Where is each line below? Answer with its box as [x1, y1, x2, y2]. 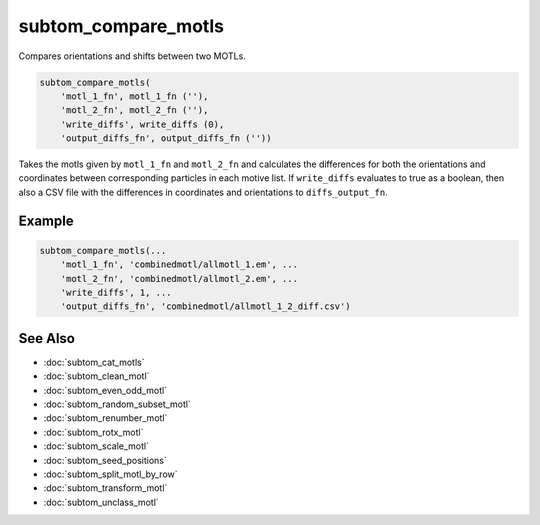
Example [18, 212, 74, 229]
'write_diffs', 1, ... [60, 287, 172, 299]
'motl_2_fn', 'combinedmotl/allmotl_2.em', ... [60, 273, 299, 284]
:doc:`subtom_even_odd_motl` [43, 384, 168, 396]
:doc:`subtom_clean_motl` [43, 370, 150, 382]
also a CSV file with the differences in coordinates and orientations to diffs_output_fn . [18, 186, 389, 198]
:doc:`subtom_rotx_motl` [43, 426, 144, 438]
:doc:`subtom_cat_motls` [43, 356, 145, 368]
